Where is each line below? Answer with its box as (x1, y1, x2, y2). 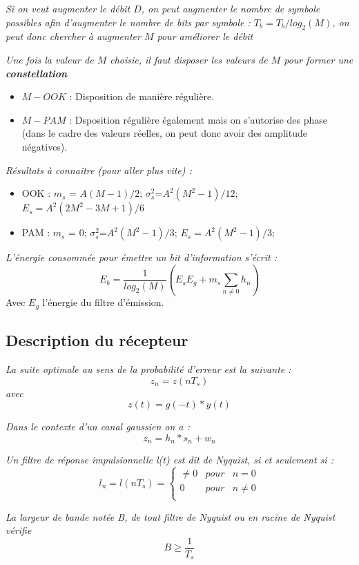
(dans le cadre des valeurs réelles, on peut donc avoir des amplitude (21, 126, 307, 140)
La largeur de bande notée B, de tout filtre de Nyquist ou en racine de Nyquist (6, 509, 336, 524)
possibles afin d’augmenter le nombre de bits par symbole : (6, 15, 251, 29)
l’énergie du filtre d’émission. (42, 295, 164, 309)
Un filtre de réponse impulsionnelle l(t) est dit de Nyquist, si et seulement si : (6, 452, 333, 467)
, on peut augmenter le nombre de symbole (141, 1, 320, 15)
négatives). (21, 139, 68, 153)
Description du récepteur (6, 329, 188, 351)
